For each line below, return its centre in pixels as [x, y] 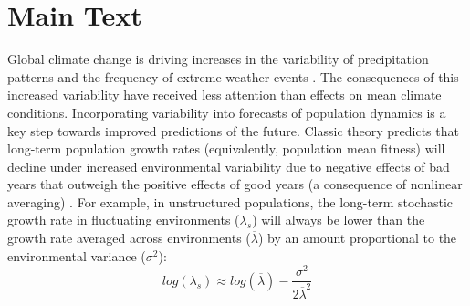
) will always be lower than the [339, 220]
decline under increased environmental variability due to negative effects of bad [229, 166]
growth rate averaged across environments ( [129, 238]
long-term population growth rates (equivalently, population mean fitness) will [226, 148]
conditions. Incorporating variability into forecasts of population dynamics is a [227, 112]
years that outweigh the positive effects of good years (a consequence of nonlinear [235, 184]
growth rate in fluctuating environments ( [124, 220]
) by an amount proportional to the [357, 238]
